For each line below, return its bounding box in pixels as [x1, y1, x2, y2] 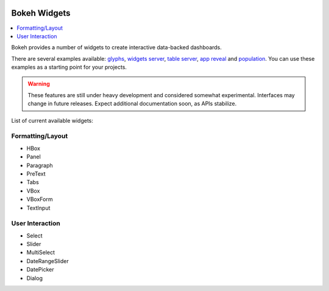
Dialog [26, 274, 43, 282]
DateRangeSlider [26, 257, 69, 264]
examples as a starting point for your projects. [11, 64, 127, 71]
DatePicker [26, 266, 54, 273]
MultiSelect [26, 249, 55, 256]
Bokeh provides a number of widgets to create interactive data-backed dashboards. [11, 44, 222, 51]
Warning [27, 80, 50, 87]
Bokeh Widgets [11, 8, 71, 18]
